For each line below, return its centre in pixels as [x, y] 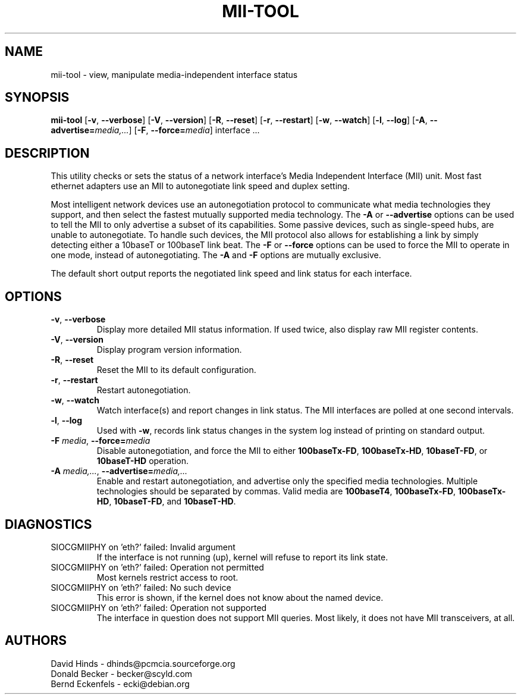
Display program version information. [169, 350]
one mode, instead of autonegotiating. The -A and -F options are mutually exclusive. [216, 255]
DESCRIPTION [47, 153]
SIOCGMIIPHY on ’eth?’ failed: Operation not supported [159, 607]
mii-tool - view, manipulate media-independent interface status [174, 74]
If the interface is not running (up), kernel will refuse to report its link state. [242, 557]
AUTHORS [36, 641]
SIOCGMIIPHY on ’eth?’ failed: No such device [141, 587]
